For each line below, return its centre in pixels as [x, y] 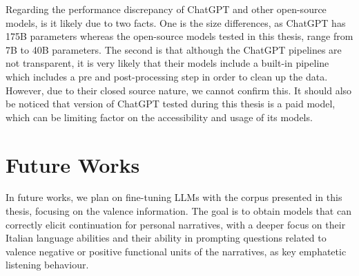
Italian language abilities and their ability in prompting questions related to [166, 238]
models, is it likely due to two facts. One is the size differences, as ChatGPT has [176, 22]
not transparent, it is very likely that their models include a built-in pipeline [167, 63]
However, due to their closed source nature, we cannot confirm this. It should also [179, 90]
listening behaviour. [47, 265]
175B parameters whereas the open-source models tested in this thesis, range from [179, 36]
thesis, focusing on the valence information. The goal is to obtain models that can [178, 211]
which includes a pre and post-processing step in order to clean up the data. [167, 76]
